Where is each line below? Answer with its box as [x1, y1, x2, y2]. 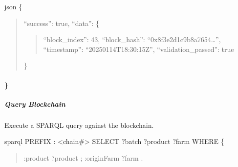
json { [4, 1, 22, 11]
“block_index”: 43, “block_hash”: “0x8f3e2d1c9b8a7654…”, [43, 34, 221, 45]
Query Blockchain [4, 98, 65, 109]
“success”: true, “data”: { [23, 18, 100, 28]
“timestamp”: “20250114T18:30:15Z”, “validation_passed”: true [43, 44, 234, 54]
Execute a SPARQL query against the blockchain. [4, 119, 154, 130]
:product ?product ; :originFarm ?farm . [23, 152, 143, 163]
